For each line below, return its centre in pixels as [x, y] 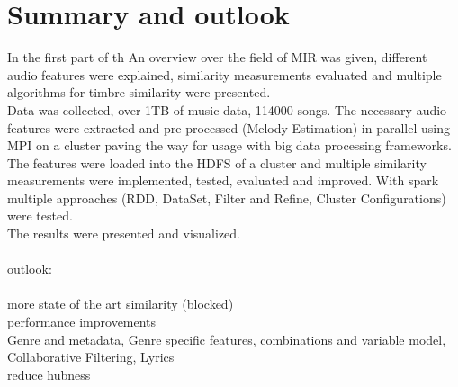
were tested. [40, 216]
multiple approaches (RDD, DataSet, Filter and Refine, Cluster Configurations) [227, 198]
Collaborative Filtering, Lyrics [91, 357]
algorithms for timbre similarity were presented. [139, 92]
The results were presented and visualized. [124, 234]
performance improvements [82, 322]
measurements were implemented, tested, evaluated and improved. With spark [223, 180]
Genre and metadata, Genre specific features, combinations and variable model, [227, 339]
